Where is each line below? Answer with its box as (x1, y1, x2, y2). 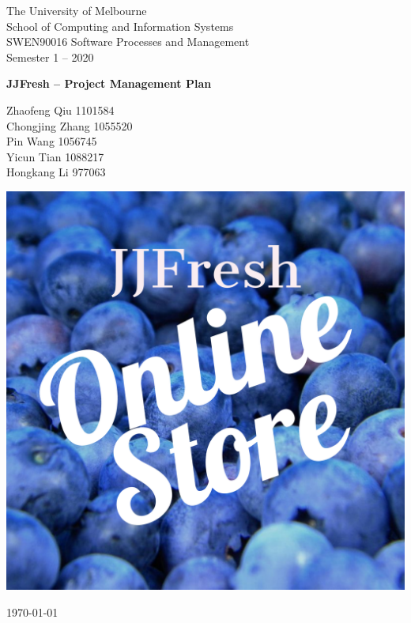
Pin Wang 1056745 (6, 133, 97, 149)
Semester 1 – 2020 (6, 48, 94, 65)
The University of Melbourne (6, 2, 147, 18)
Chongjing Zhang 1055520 (6, 117, 133, 134)
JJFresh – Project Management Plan (6, 75, 212, 92)
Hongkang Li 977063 (6, 164, 106, 180)
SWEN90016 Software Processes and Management (6, 33, 250, 50)
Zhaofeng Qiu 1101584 (6, 101, 115, 118)
